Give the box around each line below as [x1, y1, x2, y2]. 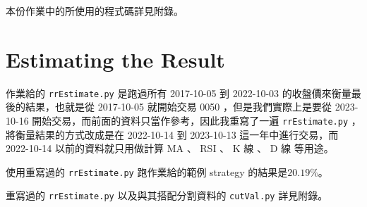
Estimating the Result [6, 44, 225, 73]
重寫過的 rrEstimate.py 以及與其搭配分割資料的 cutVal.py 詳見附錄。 [6, 188, 328, 203]
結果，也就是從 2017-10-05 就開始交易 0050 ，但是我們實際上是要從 [25, 99, 332, 114]
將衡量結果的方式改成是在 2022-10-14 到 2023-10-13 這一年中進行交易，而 [6, 127, 339, 142]
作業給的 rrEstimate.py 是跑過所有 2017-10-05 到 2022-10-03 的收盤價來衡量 [6, 85, 351, 100]
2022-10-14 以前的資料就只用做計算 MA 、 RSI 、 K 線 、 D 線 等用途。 [6, 141, 334, 156]
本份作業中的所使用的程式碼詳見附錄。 [6, 4, 183, 18]
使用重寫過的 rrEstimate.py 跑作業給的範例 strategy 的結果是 [6, 164, 288, 179]
